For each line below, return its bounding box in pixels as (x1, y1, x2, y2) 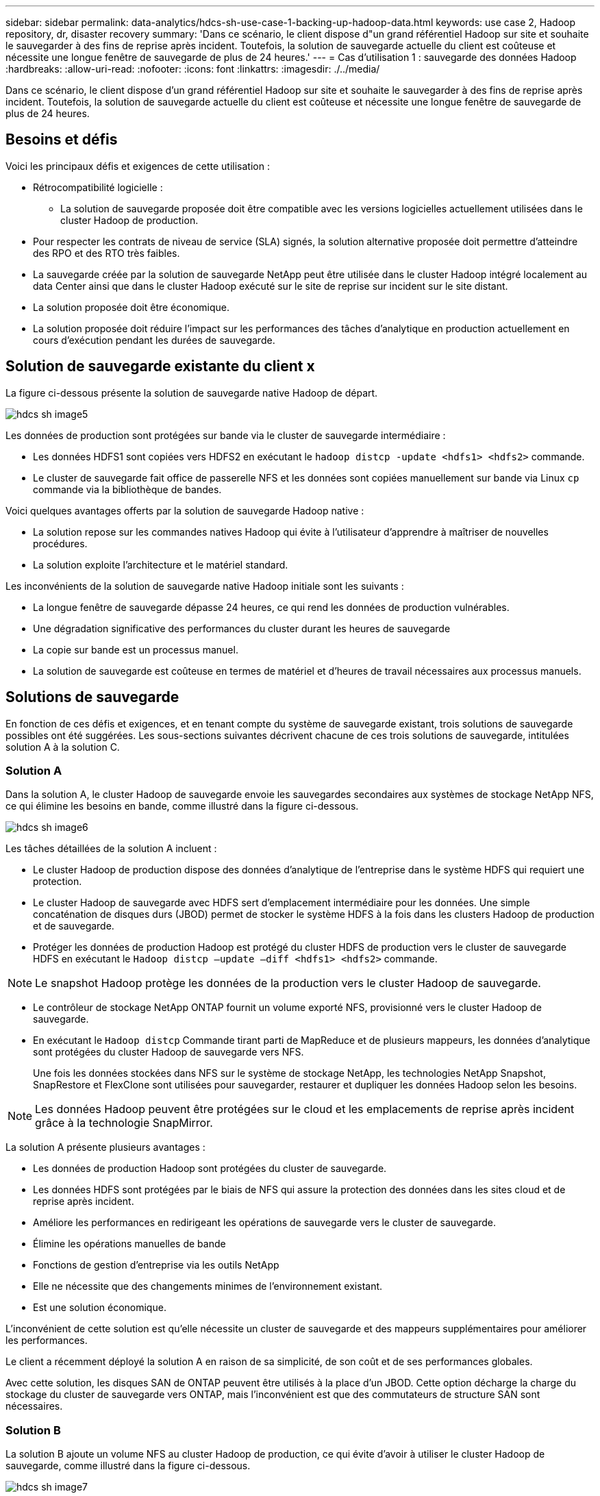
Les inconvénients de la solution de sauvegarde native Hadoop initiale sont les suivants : (5, 579, 404, 592)
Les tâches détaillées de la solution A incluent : (5, 843, 217, 855)
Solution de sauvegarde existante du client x (5, 358, 315, 375)
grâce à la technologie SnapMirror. (35, 1116, 213, 1130)
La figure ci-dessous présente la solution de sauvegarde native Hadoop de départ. (5, 386, 378, 399)
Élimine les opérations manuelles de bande (33, 1238, 226, 1250)
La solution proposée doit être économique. (33, 301, 230, 313)
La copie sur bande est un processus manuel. (33, 643, 238, 656)
